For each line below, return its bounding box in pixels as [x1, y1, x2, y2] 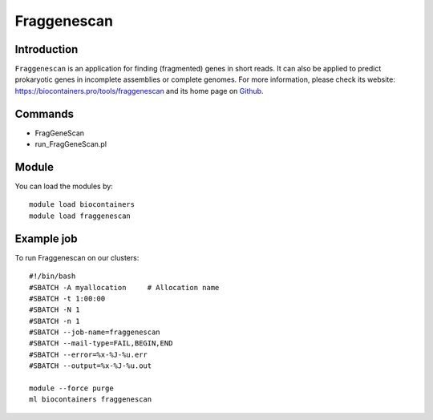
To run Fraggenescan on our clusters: [14, 252, 140, 262]
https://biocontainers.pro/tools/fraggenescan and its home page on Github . [14, 86, 264, 95]
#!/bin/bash [29, 272, 76, 281]
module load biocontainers [29, 200, 136, 209]
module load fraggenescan [29, 211, 132, 220]
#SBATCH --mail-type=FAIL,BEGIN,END [29, 339, 173, 348]
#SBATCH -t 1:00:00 [29, 293, 106, 303]
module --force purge [29, 384, 114, 393]
